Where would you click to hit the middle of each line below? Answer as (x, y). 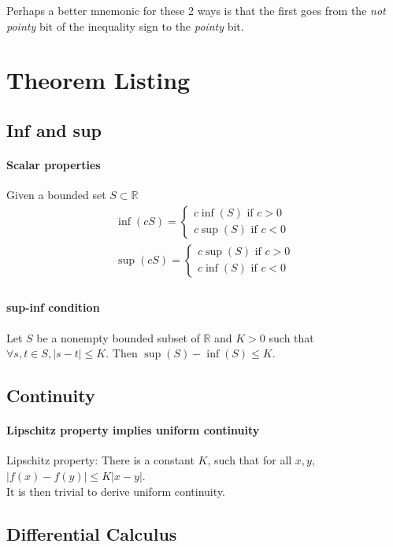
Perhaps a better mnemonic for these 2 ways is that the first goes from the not (196, 10)
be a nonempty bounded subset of (118, 337)
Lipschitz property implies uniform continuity (133, 430)
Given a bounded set (56, 195)
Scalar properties (54, 164)
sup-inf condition (53, 307)
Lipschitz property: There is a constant (100, 460)
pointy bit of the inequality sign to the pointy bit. (125, 26)
